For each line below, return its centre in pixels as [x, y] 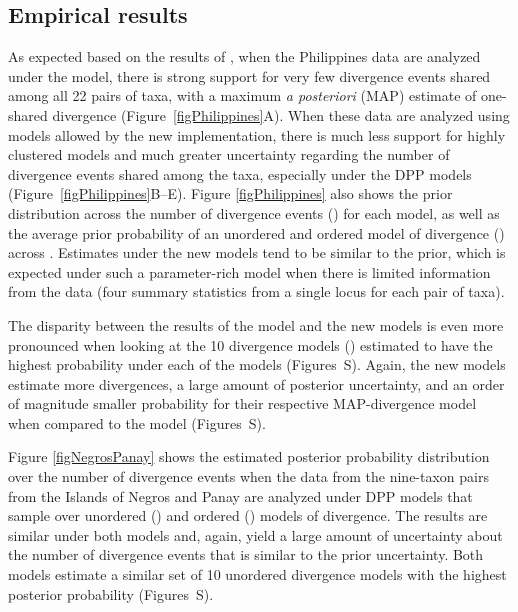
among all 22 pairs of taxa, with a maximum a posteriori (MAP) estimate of [242, 95]
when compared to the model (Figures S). [137, 422]
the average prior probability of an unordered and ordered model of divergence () [256, 232]
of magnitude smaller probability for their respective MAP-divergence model [242, 403]
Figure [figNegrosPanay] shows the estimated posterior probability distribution [249, 456]
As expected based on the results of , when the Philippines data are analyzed [244, 56]
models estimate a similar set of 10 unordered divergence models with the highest [257, 574]
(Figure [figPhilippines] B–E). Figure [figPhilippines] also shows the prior [230, 193]
